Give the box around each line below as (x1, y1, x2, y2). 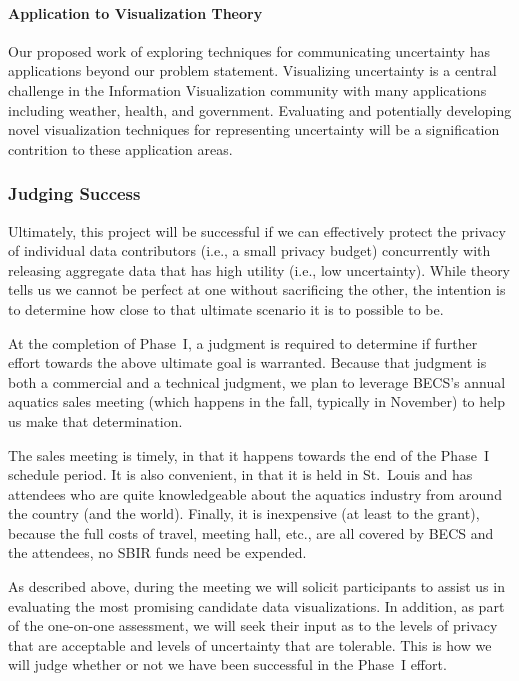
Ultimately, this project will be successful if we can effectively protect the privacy (8, 220, 506, 241)
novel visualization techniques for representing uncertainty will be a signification (8, 119, 500, 140)
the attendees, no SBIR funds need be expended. (8, 542, 307, 563)
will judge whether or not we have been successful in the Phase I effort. (8, 654, 447, 675)
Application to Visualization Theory (8, 2, 263, 23)
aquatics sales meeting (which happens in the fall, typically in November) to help (8, 391, 505, 412)
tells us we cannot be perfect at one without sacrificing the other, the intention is (8, 279, 506, 300)
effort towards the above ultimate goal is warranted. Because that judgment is (8, 352, 487, 373)
